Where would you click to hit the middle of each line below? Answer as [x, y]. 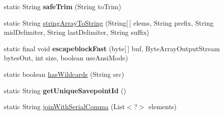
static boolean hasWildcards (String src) [64, 74]
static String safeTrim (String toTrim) [63, 6]
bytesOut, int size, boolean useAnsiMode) [66, 58]
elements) [163, 107]
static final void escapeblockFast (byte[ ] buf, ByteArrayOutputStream [112, 48]
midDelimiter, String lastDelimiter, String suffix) [77, 32]
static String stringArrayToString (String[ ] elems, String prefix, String [109, 22]
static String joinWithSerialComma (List [64, 107]
